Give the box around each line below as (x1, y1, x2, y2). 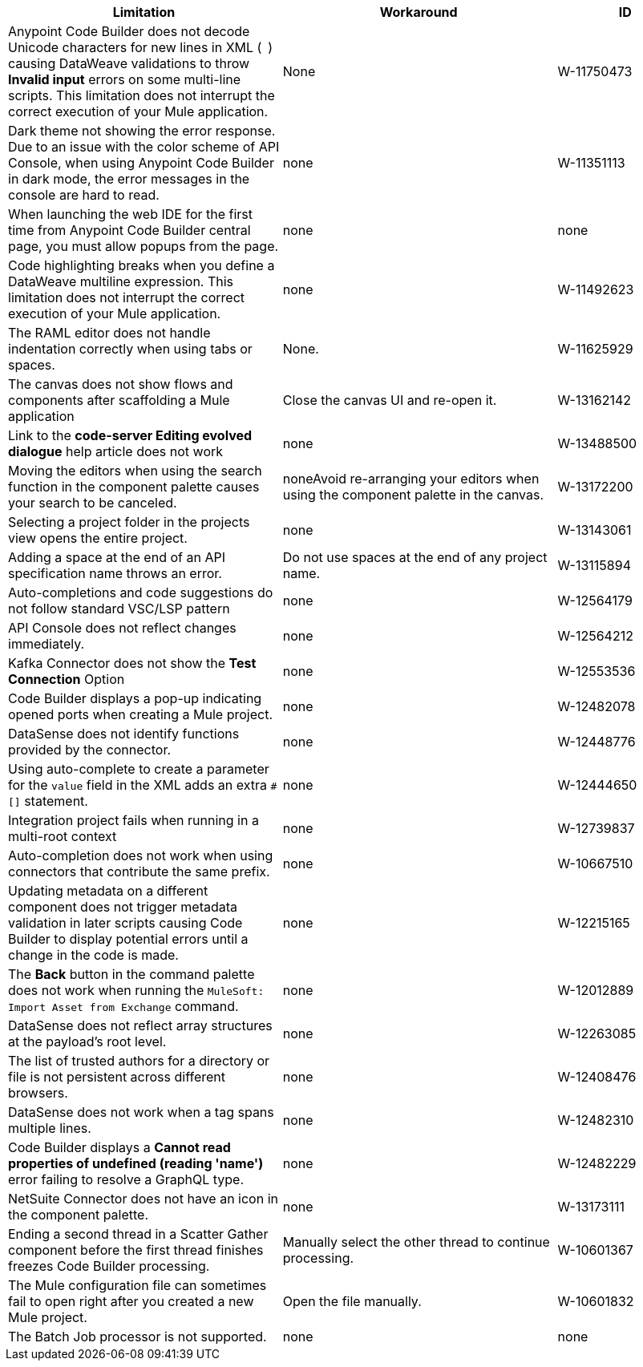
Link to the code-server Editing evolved (8, 427, 253, 443)
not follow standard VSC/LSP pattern (8, 601, 230, 617)
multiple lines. (8, 1120, 91, 1136)
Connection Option (8, 671, 125, 687)
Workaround (379, 4, 458, 20)
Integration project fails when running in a (8, 812, 259, 828)
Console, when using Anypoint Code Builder (8, 155, 274, 171)
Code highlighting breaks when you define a (8, 257, 275, 273)
